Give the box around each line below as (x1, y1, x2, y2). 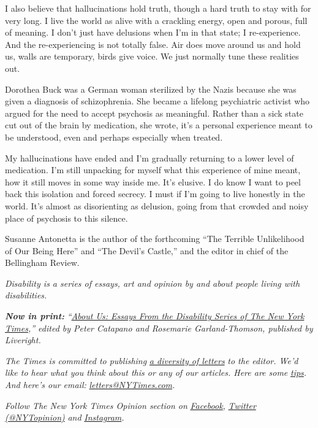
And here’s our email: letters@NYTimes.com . (5, 378, 175, 391)
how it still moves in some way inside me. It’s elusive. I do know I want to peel (5, 175, 301, 188)
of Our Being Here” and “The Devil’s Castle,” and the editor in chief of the (5, 244, 289, 257)
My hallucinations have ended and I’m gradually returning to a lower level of (5, 151, 294, 164)
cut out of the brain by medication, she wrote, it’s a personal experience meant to (5, 119, 312, 131)
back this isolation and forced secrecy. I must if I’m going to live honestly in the (5, 187, 305, 200)
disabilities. (5, 289, 47, 302)
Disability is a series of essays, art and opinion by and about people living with (5, 276, 300, 289)
